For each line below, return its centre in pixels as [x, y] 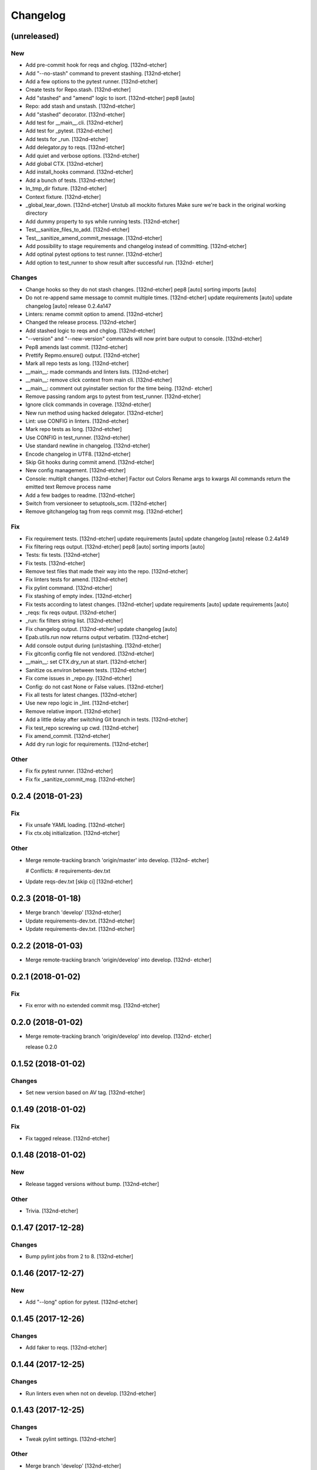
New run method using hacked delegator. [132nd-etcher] [95, 413]
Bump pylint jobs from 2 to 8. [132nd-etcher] [79, 1257]
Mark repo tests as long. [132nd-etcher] [74, 429]
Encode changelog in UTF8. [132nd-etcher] [78, 454]
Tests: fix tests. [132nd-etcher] [63, 555]
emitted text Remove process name [68, 487]
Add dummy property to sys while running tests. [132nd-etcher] [103, 221]
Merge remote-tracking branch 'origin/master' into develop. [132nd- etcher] [117, 860]
